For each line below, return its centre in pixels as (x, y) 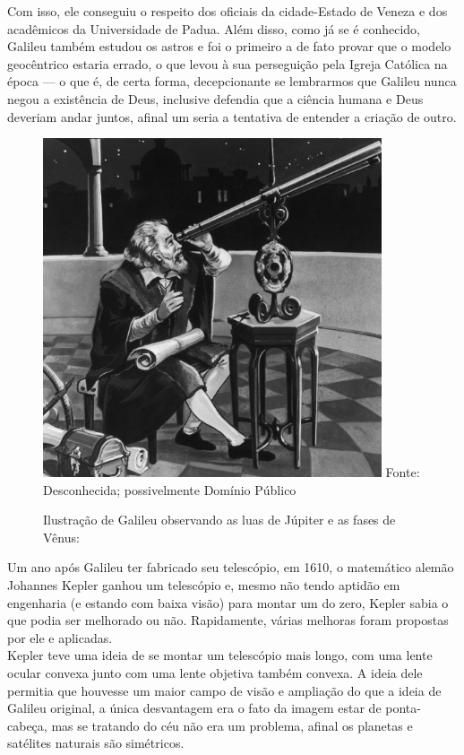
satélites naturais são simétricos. (96, 743)
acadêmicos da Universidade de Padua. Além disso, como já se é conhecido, (214, 28)
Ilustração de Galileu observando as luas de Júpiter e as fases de (219, 520)
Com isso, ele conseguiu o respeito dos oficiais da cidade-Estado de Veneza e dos (228, 11)
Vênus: (61, 537)
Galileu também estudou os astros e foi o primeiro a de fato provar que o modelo (229, 46)
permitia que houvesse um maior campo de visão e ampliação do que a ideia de (224, 690)
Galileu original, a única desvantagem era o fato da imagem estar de (194, 708)
